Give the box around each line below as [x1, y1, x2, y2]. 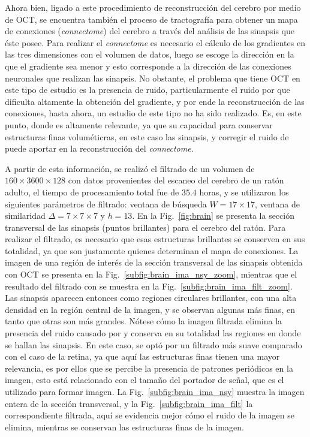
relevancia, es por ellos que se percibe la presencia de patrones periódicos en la [5, 361, 293, 374]
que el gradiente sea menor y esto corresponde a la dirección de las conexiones [5, 59, 291, 72]
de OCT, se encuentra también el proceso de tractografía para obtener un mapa [5, 13, 298, 25]
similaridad [5, 209, 46, 222]
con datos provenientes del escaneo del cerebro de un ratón [68, 174, 284, 186]
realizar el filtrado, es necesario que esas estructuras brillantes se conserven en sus [5, 233, 305, 245]
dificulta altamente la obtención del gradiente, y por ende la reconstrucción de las [5, 95, 305, 107]
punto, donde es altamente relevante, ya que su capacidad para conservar [5, 118, 273, 131]
